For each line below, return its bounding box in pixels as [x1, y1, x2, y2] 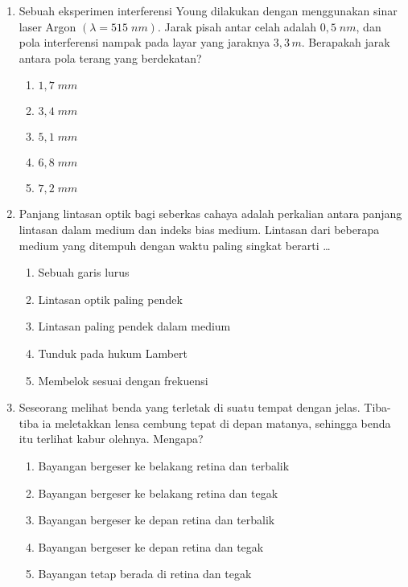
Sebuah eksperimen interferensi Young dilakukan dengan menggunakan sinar [19, 2, 398, 18]
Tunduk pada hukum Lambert [38, 344, 188, 361]
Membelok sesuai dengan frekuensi [38, 371, 208, 388]
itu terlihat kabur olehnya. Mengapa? [19, 430, 204, 447]
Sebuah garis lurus [38, 264, 130, 281]
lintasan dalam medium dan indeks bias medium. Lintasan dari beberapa [19, 220, 380, 237]
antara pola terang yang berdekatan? [19, 49, 202, 66]
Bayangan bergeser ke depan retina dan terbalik [38, 511, 275, 528]
